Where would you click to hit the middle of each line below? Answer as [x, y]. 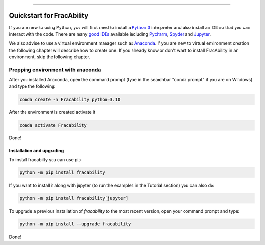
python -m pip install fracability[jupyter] [74, 198]
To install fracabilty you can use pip [45, 159]
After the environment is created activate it [52, 112]
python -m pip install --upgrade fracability [75, 224]
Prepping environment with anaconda [55, 70]
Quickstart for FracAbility [49, 15]
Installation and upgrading [37, 150]
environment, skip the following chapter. [50, 57]
